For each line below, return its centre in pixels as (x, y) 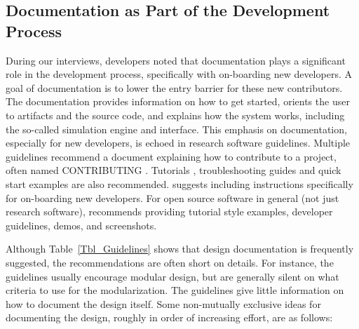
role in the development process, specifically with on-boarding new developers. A (179, 74)
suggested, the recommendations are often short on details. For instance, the (170, 262)
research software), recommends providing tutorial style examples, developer (169, 211)
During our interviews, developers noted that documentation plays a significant (176, 60)
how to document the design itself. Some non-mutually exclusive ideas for (163, 303)
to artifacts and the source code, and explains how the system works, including (175, 115)
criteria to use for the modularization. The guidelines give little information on (175, 290)
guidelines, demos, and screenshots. (81, 225)
